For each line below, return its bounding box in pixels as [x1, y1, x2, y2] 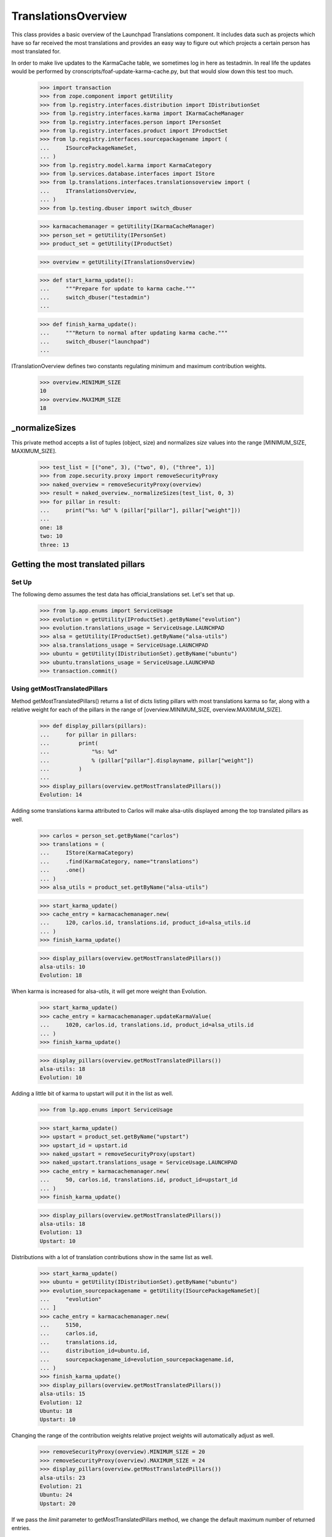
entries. [11, 1525, 31, 1532]
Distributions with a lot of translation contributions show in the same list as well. [11, 1253, 213, 1260]
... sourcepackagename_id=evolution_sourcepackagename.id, [39, 1356, 235, 1363]
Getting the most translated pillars [11, 559, 146, 569]
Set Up [11, 578, 32, 587]
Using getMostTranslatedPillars [11, 684, 108, 693]
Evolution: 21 [39, 1482, 82, 1490]
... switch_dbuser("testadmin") [39, 294, 151, 301]
